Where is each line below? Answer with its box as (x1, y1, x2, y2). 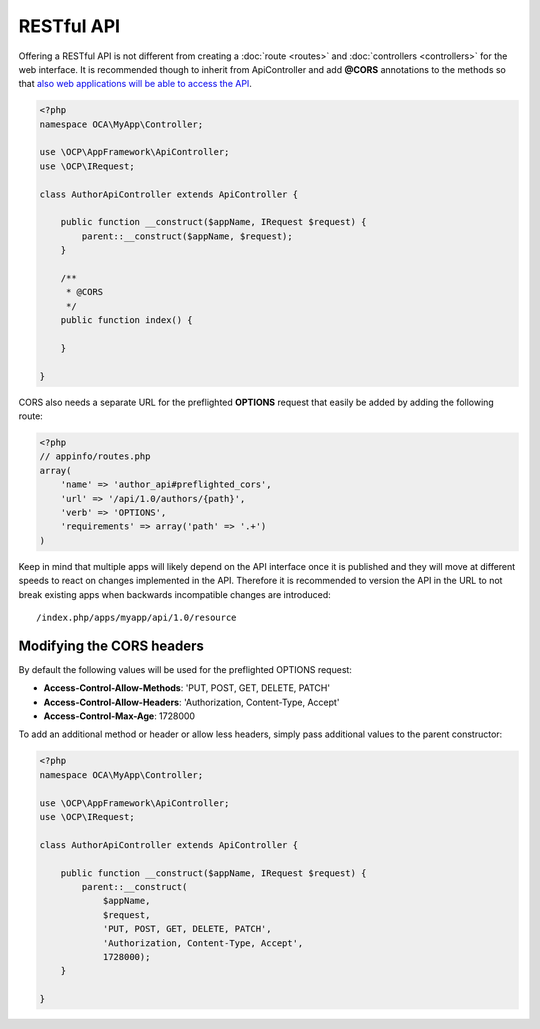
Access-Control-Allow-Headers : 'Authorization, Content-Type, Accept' (43, 696, 340, 708)
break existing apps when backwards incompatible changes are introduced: (18, 588, 332, 600)
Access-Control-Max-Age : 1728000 (43, 710, 195, 722)
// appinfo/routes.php (39, 451, 151, 462)
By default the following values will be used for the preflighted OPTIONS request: (18, 663, 352, 675)
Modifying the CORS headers (18, 637, 204, 654)
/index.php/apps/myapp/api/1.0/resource (36, 611, 237, 623)
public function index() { (60, 315, 194, 326)
